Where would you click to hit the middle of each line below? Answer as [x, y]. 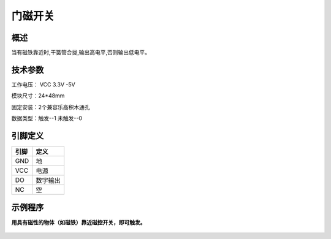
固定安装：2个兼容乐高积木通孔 [51, 107]
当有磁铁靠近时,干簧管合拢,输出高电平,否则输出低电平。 [81, 53]
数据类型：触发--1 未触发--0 [47, 118]
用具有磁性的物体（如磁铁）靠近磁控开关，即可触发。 [78, 222]
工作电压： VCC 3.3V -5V [44, 84]
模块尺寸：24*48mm [38, 96]
